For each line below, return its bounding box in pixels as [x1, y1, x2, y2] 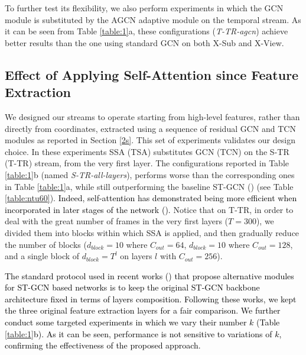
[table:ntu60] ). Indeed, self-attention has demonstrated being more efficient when [5, 192, 297, 204]
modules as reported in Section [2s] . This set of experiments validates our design [5, 134, 295, 146]
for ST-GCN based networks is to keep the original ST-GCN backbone [5, 281, 260, 293]
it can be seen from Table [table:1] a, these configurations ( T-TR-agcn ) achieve [5, 25, 288, 37]
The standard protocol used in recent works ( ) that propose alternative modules [5, 269, 294, 282]
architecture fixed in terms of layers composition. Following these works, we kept [5, 292, 297, 305]
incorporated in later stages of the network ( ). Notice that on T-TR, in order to [5, 203, 294, 215]
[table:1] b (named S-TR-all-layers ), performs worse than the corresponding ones [5, 168, 295, 180]
